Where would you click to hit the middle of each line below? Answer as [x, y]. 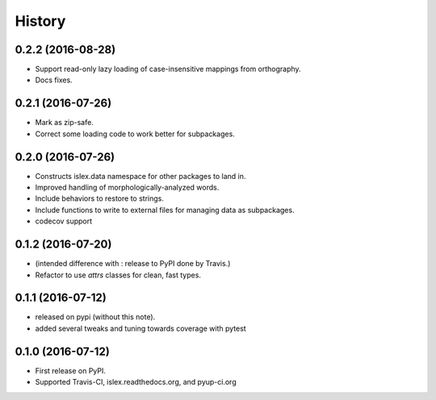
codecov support [64, 221]
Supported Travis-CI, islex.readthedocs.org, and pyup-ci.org [136, 382]
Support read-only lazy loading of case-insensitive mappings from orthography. [168, 69]
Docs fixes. [54, 80]
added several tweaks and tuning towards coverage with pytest [140, 328]
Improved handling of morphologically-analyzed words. [127, 187]
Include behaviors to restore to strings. [100, 198]
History [40, 21]
